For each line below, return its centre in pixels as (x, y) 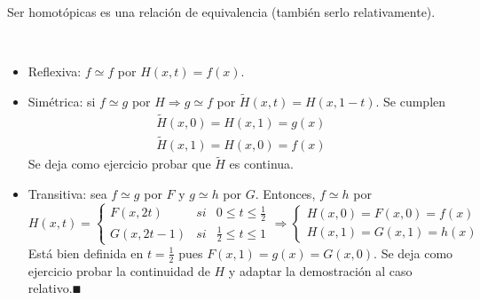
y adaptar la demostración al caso (320, 270)
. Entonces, (285, 193)
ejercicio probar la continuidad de (119, 270)
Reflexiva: (55, 71)
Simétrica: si (62, 101)
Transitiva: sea (67, 193)
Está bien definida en (86, 253)
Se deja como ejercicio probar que (119, 164)
